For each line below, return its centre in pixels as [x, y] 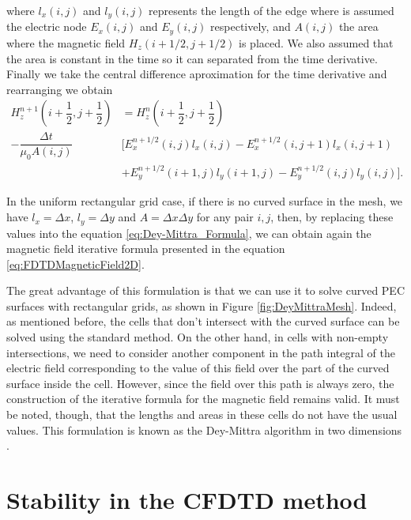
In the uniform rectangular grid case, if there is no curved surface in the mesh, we [205, 201]
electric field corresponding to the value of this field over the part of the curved [198, 368]
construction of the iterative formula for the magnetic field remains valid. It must [203, 399]
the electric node [47, 26]
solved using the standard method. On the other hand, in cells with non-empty [198, 337]
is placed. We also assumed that [316, 42]
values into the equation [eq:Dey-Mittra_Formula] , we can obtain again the [189, 233]
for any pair [225, 217]
